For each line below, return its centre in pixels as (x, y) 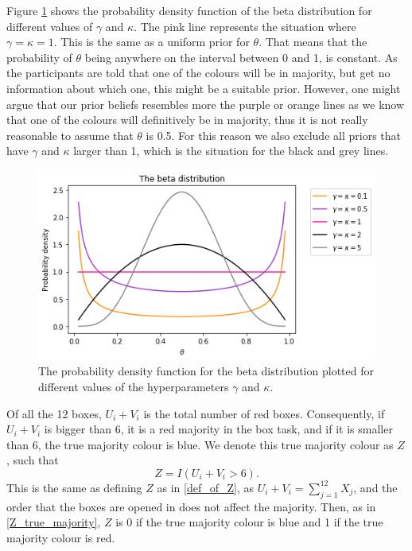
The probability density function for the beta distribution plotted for (206, 371)
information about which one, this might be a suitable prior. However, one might (204, 88)
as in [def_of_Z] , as (206, 487)
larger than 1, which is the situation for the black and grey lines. (231, 151)
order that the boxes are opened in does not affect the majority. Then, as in (191, 506)
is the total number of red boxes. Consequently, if (264, 413)
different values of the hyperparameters (134, 386)
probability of (39, 57)
